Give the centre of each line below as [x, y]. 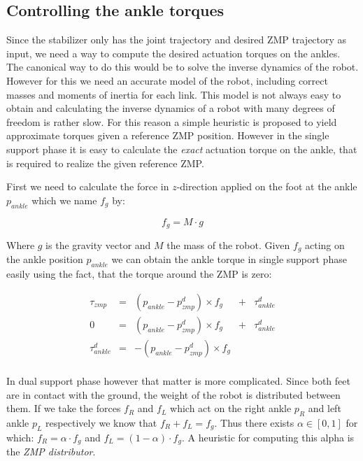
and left [325, 408]
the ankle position [45, 259]
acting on [325, 244]
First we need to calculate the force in [88, 186]
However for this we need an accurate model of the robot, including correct [167, 80]
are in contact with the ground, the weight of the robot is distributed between [173, 394]
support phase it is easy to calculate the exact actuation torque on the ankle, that [182, 149]
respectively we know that [101, 422]
